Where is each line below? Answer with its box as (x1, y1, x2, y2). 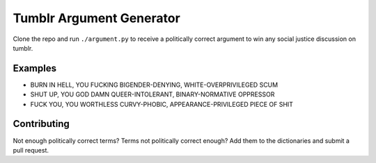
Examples (13, 62, 57, 74)
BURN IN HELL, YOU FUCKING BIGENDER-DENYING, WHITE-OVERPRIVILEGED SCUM (30, 80, 279, 89)
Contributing (13, 118, 70, 130)
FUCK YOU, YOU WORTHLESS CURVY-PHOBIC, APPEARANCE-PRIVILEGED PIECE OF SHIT (30, 100, 294, 108)
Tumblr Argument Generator (13, 10, 180, 26)
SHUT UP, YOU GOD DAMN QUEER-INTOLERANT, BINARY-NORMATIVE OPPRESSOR (30, 90, 275, 98)
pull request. (13, 146, 49, 154)
